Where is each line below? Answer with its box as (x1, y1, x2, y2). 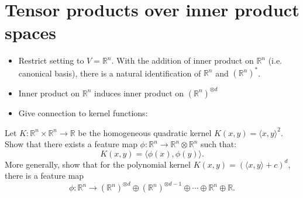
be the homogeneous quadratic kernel (78, 126, 212, 138)
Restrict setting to (18, 54, 84, 67)
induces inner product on (94, 86, 184, 99)
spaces (5, 20, 57, 44)
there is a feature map (5, 169, 84, 182)
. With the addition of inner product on (111, 54, 254, 67)
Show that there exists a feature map (5, 138, 137, 150)
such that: (201, 138, 237, 150)
